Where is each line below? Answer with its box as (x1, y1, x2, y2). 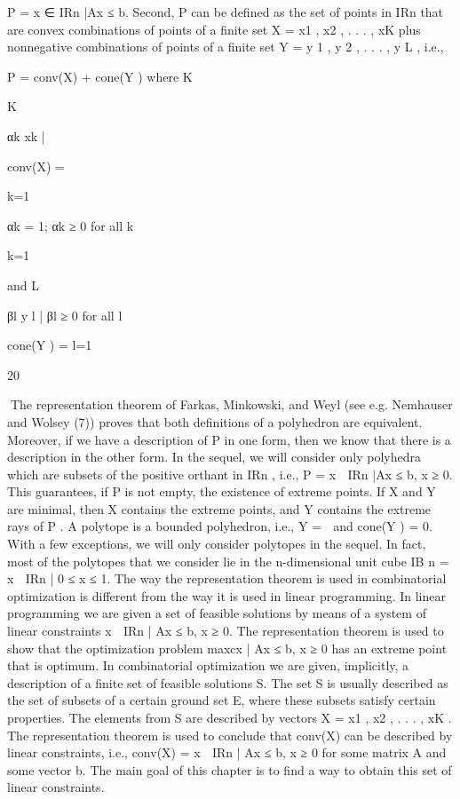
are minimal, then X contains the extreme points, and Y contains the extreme (7, 499, 432, 518)
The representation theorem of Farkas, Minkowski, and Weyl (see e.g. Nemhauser (10, 395, 453, 414)
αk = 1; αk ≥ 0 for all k (7, 216, 134, 234)
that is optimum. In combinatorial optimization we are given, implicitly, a (7, 656, 409, 675)
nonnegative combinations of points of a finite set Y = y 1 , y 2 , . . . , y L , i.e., (7, 37, 444, 56)
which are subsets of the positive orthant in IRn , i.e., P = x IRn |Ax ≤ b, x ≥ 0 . (7, 464, 453, 483)
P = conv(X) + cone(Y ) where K (7, 67, 193, 85)
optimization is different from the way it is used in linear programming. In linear (7, 586, 446, 605)
